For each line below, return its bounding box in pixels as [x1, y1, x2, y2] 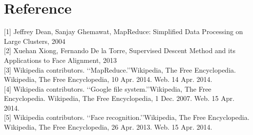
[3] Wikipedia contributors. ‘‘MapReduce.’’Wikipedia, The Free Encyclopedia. [4, 64, 236, 75]
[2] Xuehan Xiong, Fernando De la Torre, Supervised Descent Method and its [4, 45, 235, 56]
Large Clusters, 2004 [4, 36, 65, 46]
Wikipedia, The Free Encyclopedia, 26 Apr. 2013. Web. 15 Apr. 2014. [4, 122, 212, 132]
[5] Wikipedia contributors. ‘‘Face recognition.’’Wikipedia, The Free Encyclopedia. [4, 112, 250, 122]
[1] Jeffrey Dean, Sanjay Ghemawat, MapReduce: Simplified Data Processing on [4, 26, 243, 37]
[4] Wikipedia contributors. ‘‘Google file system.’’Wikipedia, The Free [4, 83, 211, 94]
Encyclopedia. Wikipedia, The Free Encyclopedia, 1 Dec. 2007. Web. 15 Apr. [4, 93, 234, 103]
